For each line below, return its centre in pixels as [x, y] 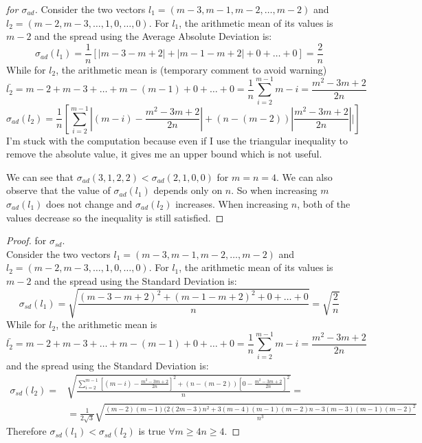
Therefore [26, 431]
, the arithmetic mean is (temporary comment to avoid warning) [191, 69]
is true [152, 431]
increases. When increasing [232, 203]
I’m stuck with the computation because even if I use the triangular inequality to [177, 140]
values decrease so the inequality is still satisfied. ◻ [115, 217]
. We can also [304, 176]
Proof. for [26, 240]
